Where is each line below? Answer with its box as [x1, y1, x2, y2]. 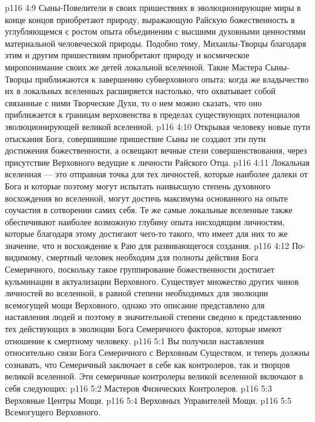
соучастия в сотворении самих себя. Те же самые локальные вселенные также [5, 203, 293, 216]
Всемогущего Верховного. [5, 406, 101, 418]
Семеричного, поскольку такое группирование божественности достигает [5, 263, 274, 276]
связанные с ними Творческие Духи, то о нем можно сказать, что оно [5, 96, 262, 109]
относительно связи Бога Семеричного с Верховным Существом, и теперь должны [5, 346, 310, 359]
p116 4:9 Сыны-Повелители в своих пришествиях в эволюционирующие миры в [5, 1, 301, 13]
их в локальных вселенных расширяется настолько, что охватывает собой [5, 84, 276, 97]
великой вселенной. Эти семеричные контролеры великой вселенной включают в [5, 370, 303, 383]
